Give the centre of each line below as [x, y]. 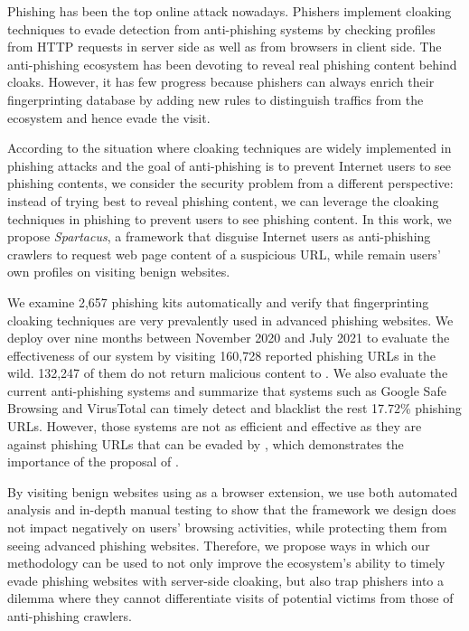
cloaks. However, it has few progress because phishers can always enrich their [221, 82]
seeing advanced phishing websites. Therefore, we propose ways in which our [219, 545]
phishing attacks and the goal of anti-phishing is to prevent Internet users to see [230, 165]
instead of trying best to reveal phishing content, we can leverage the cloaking [223, 200]
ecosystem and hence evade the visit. [109, 117]
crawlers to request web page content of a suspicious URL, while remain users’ [224, 254]
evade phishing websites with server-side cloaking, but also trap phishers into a [225, 580]
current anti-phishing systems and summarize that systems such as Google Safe [227, 390]
